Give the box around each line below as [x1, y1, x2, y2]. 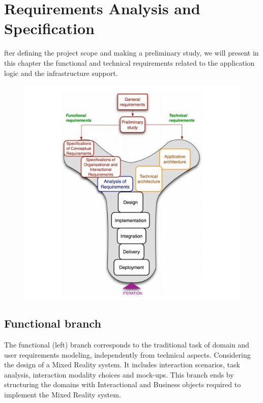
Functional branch [4, 315, 101, 331]
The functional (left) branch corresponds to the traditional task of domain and [4, 339, 249, 350]
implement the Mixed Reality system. [4, 389, 121, 399]
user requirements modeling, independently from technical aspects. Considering [4, 349, 251, 360]
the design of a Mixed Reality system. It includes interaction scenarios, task [4, 359, 240, 370]
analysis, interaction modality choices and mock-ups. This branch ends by [4, 369, 234, 380]
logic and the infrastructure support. [4, 67, 118, 78]
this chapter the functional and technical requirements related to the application [4, 57, 255, 68]
